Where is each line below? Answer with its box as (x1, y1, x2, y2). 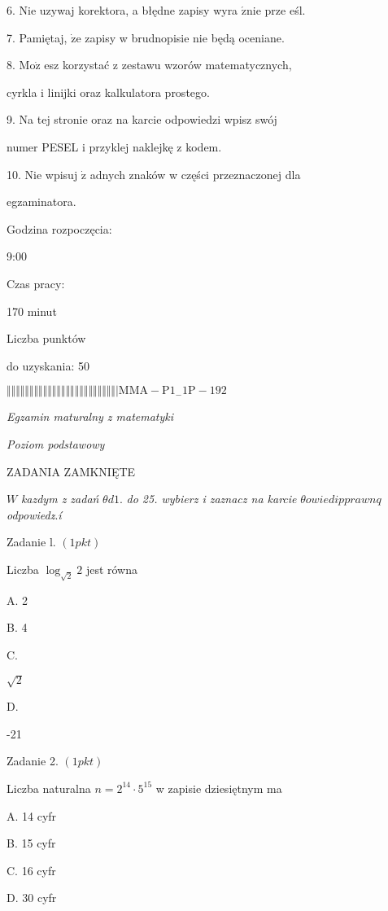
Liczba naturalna (7, 779, 91, 796)
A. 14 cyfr (7, 807, 57, 824)
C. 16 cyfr (7, 861, 56, 878)
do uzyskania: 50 (7, 357, 89, 374)
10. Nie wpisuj (7, 165, 78, 182)
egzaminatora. (7, 193, 76, 210)
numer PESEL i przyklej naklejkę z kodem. (7, 138, 222, 155)
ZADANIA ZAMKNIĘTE (7, 462, 136, 480)
